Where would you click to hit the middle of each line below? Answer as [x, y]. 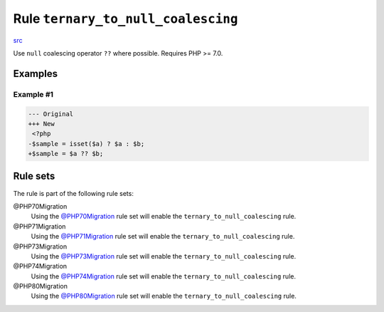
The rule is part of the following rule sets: [74, 193]
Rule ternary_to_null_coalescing [126, 19]
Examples [36, 74]
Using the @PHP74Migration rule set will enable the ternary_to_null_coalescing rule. [164, 276]
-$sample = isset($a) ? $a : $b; [86, 144]
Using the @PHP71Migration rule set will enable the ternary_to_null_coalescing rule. [163, 236]
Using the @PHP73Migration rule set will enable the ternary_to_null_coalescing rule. [164, 256]
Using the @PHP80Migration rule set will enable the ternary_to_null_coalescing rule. [164, 296]
